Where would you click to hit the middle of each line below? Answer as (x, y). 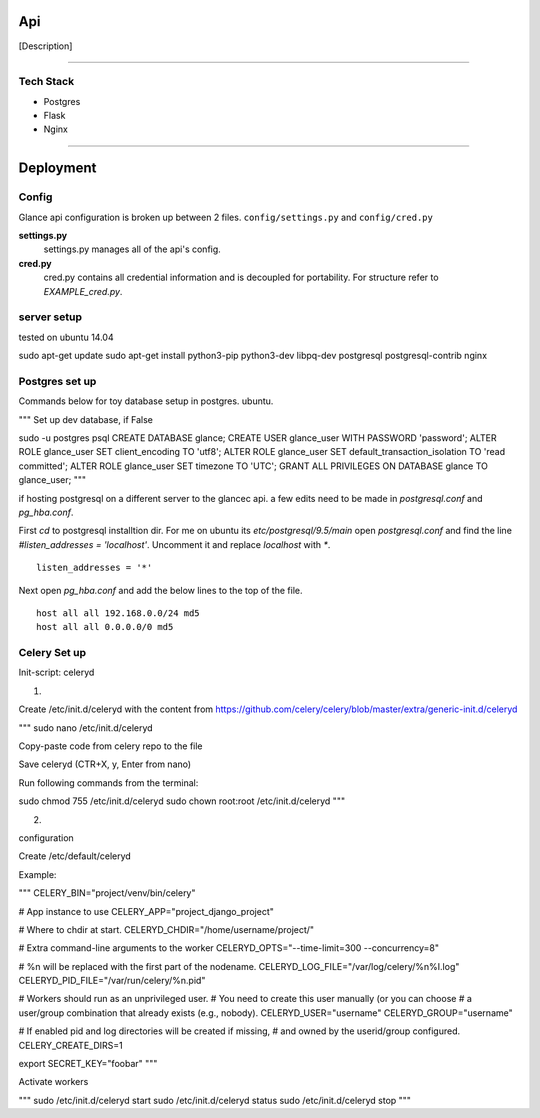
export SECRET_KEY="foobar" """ (88, 1064)
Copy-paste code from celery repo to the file (111, 746)
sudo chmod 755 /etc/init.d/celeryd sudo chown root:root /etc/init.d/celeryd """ (181, 801)
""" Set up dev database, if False (86, 419)
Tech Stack (46, 82)
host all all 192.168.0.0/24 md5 (118, 613)
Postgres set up (57, 381)
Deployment (57, 168)
